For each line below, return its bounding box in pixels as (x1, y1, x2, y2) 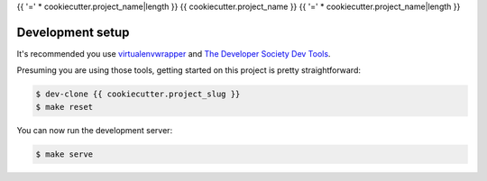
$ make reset (35, 102, 94, 112)
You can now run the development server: (16, 124, 173, 135)
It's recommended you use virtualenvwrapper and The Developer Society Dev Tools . (16, 48, 331, 59)
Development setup (16, 24, 130, 40)
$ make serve (35, 149, 94, 159)
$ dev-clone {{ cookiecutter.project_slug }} (35, 89, 241, 99)
